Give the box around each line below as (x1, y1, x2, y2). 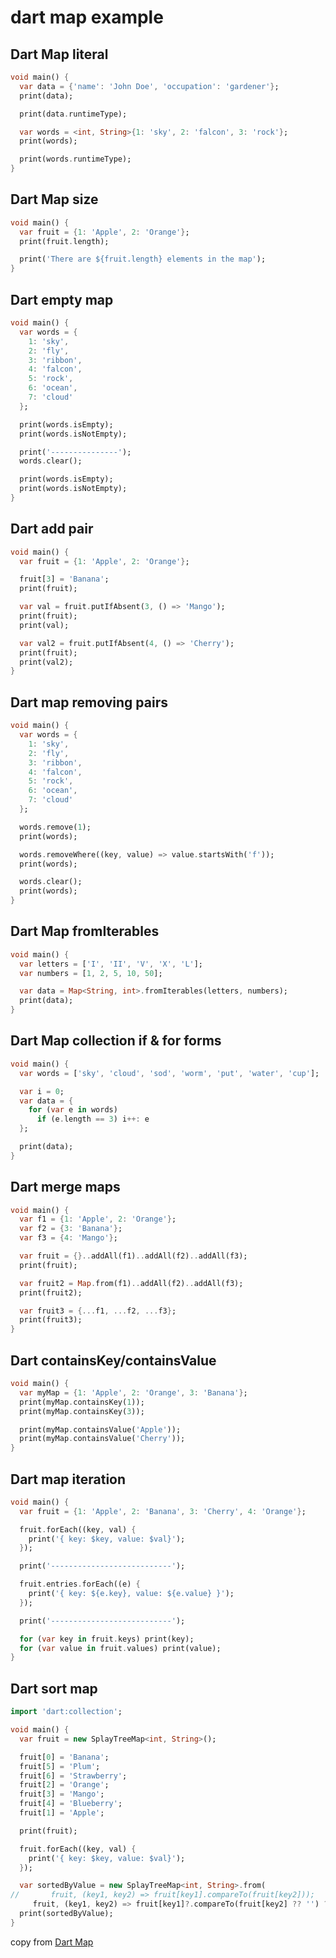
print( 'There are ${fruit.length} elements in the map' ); (19, 254, 267, 265)
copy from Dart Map (10, 1936, 94, 1948)
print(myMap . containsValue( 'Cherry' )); (19, 1434, 186, 1444)
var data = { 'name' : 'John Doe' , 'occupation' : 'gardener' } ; (19, 81, 280, 91)
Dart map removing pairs (10, 694, 168, 711)
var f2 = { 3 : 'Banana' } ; (19, 1224, 123, 1234)
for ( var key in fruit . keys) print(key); (19, 1634, 195, 1644)
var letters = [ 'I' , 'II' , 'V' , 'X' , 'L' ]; (19, 959, 204, 969)
